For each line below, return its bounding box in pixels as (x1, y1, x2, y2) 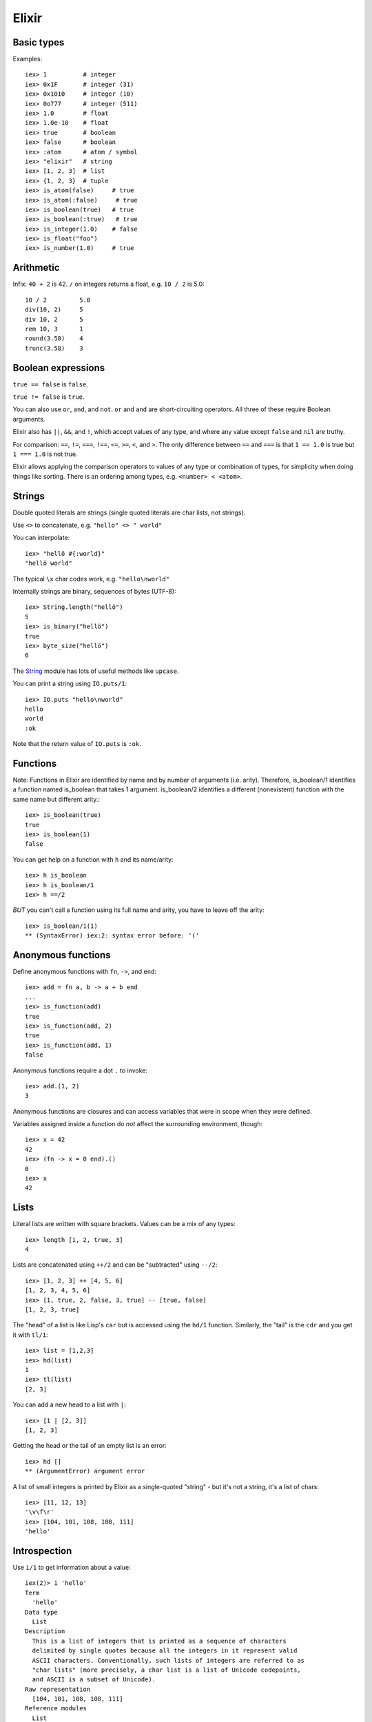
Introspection (12, 1545, 72, 1557)
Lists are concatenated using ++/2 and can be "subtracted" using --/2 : (12, 1261, 218, 1269)
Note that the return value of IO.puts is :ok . (12, 740, 141, 748)
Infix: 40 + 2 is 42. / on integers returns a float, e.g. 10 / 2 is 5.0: (12, 280, 205, 289)
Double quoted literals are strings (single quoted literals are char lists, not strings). (12, 508, 246, 517)
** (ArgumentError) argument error (25, 1467, 145, 1475)
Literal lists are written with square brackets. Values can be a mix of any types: (12, 1220, 236, 1228)
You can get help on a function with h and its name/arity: (12, 855, 174, 864)
